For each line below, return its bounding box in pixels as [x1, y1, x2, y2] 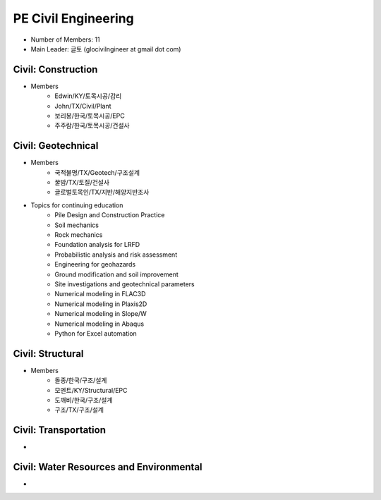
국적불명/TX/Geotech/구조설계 [54, 168, 140, 176]
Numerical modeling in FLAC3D [54, 290, 146, 298]
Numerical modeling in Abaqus [54, 319, 145, 328]
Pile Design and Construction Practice [54, 211, 165, 219]
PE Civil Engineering [13, 11, 134, 26]
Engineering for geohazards [54, 260, 136, 269]
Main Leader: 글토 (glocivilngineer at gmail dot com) [30, 44, 181, 53]
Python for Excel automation [54, 329, 137, 338]
